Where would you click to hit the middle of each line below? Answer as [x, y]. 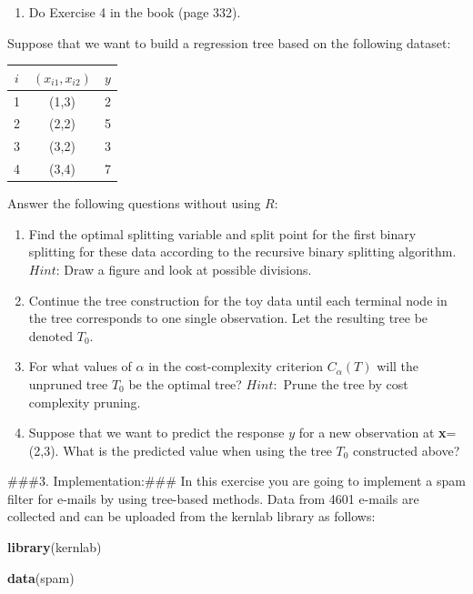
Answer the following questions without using [134, 203]
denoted [51, 335]
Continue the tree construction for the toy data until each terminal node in [238, 300]
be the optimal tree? [185, 383]
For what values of [80, 366]
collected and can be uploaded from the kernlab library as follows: [191, 516]
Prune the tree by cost [346, 383]
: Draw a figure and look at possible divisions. [184, 269]
